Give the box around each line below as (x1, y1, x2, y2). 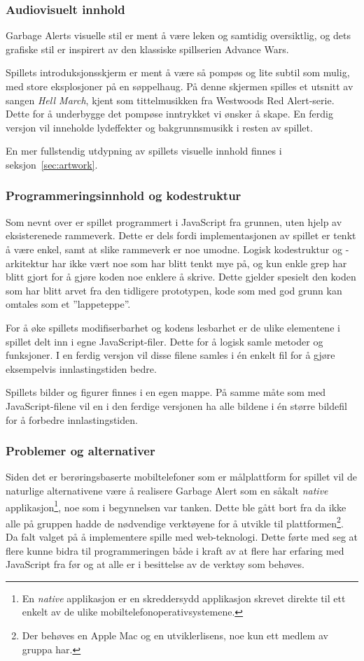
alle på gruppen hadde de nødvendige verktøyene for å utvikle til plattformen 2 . (6, 513, 344, 530)
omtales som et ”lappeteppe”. (6, 297, 131, 311)
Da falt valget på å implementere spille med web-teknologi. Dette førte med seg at (6, 529, 358, 543)
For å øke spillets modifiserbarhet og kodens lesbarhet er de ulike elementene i (6, 320, 340, 334)
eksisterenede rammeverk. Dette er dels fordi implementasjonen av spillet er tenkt (6, 228, 356, 243)
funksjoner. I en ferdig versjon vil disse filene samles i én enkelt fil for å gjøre (6, 348, 335, 362)
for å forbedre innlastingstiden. (6, 412, 138, 427)
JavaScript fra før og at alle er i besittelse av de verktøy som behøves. (6, 557, 304, 571)
